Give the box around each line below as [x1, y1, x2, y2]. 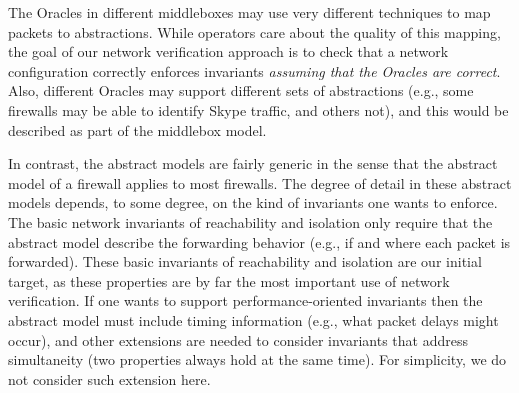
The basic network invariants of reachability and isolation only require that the [8, 211, 493, 232]
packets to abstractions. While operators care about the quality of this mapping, [8, 21, 501, 42]
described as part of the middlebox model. [8, 119, 267, 140]
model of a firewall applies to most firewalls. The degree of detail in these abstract [8, 172, 512, 193]
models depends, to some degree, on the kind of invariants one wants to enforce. [8, 192, 498, 213]
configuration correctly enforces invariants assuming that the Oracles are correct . [8, 60, 501, 81]
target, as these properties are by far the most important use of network [8, 270, 450, 291]
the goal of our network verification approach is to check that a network [8, 41, 449, 62]
